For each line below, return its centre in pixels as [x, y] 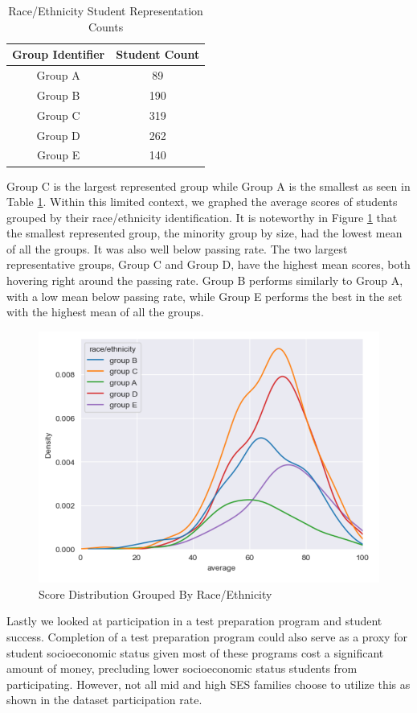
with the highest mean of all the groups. [105, 312]
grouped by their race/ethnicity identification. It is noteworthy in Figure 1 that [202, 217]
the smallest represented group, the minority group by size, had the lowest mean [204, 233]
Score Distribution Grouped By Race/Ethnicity [155, 593]
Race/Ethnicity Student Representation [106, 10]
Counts [106, 26]
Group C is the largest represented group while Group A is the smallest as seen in [208, 185]
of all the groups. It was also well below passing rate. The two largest [177, 248]
